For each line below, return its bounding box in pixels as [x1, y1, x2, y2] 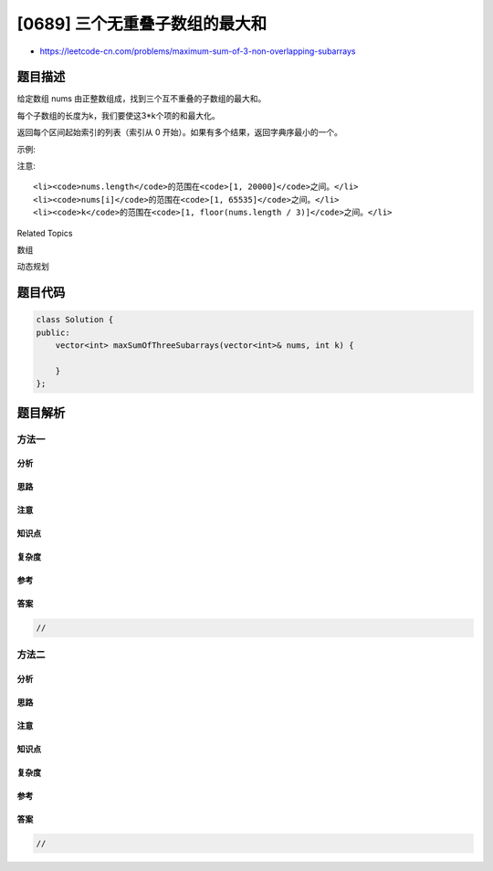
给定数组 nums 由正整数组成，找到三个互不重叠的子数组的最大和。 [16, 93, 267, 104]
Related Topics [16, 227, 73, 238]
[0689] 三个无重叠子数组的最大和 [16, 14, 267, 34]
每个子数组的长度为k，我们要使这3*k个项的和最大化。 [16, 110, 221, 121]
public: [36, 327, 70, 338]
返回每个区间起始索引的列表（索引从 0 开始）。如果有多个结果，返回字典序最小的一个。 [16, 127, 342, 138]
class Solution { [36, 315, 114, 325]
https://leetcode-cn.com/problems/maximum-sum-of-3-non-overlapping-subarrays [39, 46, 356, 57]
